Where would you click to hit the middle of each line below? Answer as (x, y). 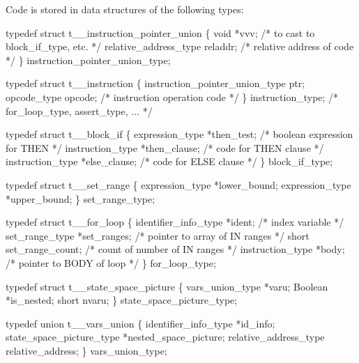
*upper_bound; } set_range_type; (81, 198)
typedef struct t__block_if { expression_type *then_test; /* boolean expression (179, 134)
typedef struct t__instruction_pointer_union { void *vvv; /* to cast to (160, 32)
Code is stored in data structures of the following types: (125, 9)
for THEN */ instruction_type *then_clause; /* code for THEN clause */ (165, 147)
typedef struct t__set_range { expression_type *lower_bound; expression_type (178, 184)
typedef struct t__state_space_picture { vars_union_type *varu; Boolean (167, 286)
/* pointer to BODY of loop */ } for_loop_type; (111, 262)
